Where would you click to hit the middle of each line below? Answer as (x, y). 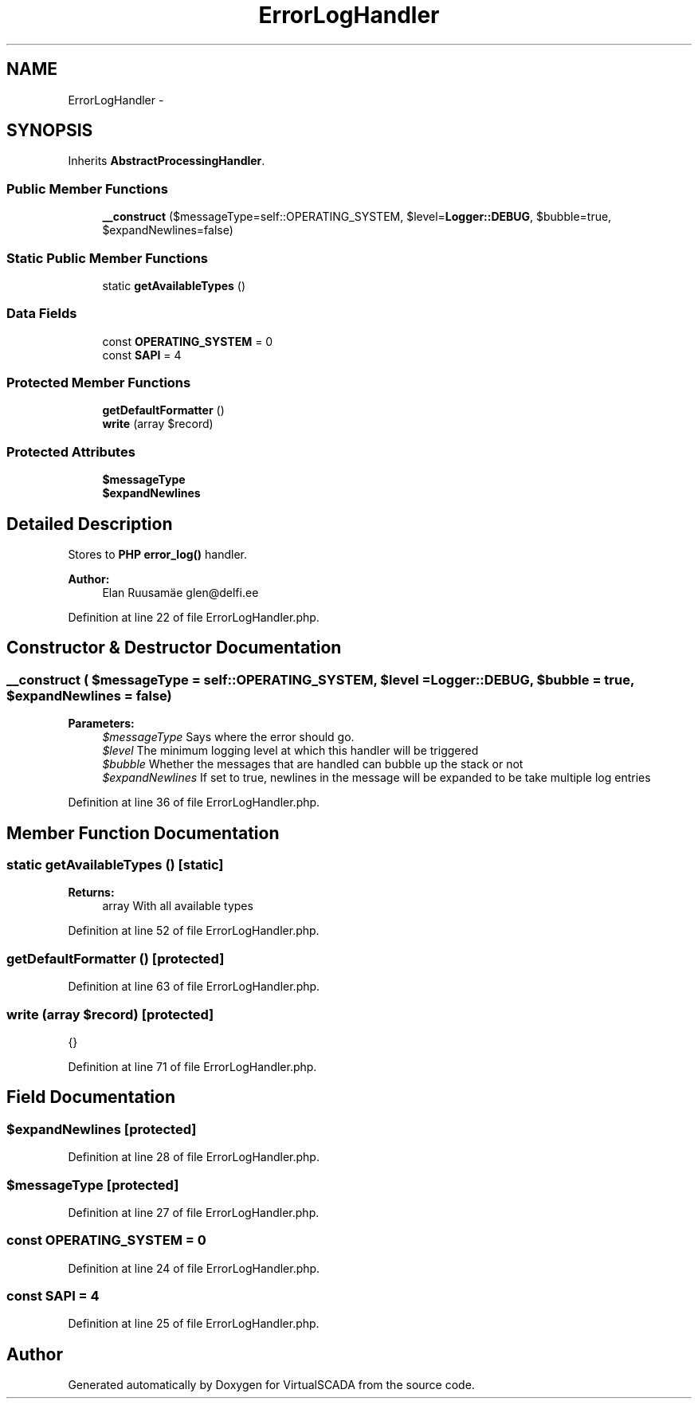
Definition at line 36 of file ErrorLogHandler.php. (194, 803)
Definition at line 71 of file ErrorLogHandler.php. (192, 1066)
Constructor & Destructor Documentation (174, 648)
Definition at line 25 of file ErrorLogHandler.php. (194, 1324)
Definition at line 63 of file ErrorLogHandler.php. (194, 987)
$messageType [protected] (93, 1185)
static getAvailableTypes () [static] (115, 865)
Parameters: (101, 724)
